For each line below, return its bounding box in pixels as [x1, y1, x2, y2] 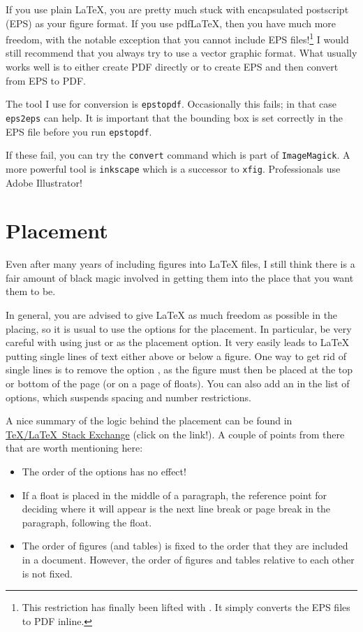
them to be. [6, 284, 56, 299]
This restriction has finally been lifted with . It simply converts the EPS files [22, 600, 350, 615]
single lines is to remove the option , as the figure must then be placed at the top [6, 362, 353, 377]
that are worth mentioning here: [6, 440, 143, 455]
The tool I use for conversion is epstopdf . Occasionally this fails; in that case [6, 96, 336, 111]
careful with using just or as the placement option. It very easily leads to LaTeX [6, 335, 350, 350]
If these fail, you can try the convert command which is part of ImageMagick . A [6, 148, 350, 162]
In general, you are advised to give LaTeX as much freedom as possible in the [6, 308, 338, 322]
